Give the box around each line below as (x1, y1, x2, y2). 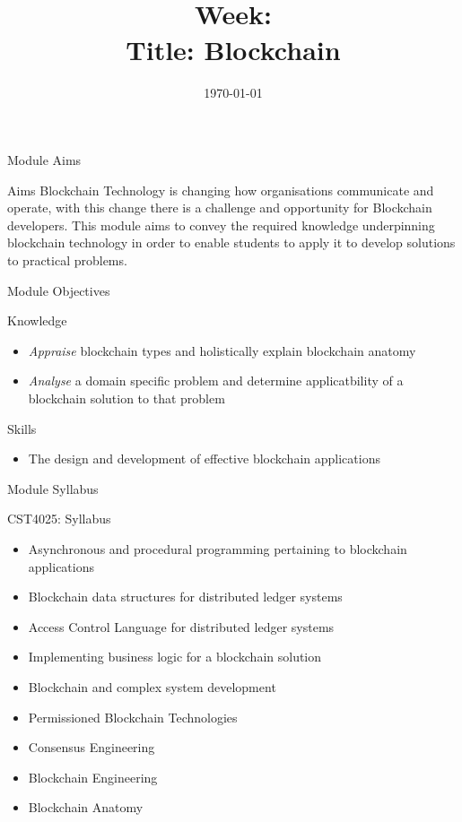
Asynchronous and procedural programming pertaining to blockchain (28, 540, 407, 558)
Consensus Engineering (28, 738, 155, 757)
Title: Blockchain (126, 30, 341, 67)
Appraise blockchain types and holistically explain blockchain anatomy (28, 341, 416, 359)
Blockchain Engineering (28, 767, 158, 786)
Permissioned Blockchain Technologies (28, 707, 238, 726)
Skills (7, 419, 37, 437)
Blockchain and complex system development (28, 677, 276, 696)
